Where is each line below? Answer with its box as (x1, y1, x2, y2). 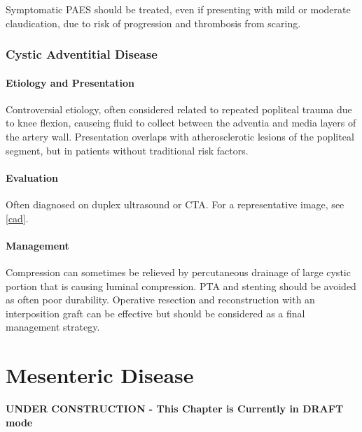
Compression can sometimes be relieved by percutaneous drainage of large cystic (6, 264, 351, 279)
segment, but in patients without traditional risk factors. (6, 143, 249, 157)
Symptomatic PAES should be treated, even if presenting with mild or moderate (6, 2, 351, 16)
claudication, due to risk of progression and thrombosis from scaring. (6, 15, 301, 30)
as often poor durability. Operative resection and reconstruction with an (6, 292, 315, 307)
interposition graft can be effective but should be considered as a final (6, 305, 305, 320)
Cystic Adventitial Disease (6, 45, 158, 63)
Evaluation (6, 170, 58, 185)
